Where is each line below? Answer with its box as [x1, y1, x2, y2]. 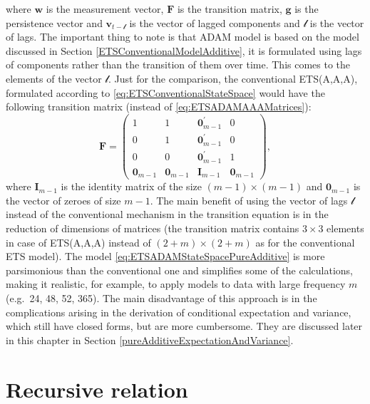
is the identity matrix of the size [61, 179, 202, 194]
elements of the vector [6, 71, 102, 86]
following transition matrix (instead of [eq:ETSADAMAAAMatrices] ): [6, 99, 312, 114]
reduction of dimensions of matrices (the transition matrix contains [6, 221, 299, 236]
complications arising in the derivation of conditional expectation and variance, [6, 304, 351, 319]
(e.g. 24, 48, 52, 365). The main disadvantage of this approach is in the [6, 291, 317, 305]
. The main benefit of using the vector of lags [150, 192, 348, 207]
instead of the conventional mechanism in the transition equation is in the [6, 207, 329, 222]
